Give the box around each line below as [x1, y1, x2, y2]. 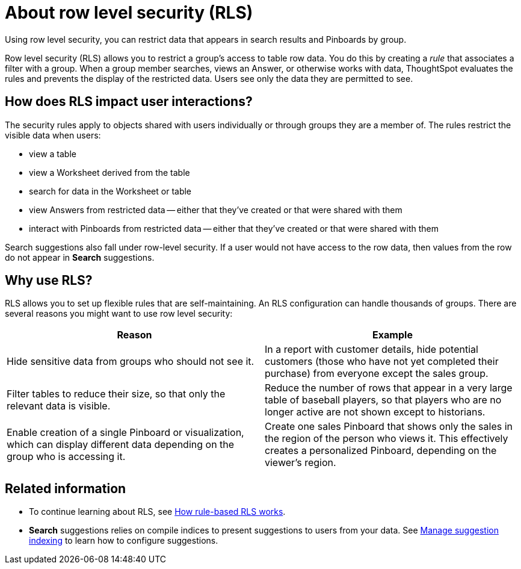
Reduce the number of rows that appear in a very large [265, 382, 513, 394]
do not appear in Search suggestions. [5, 252, 155, 263]
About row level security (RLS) [5, 2, 253, 23]
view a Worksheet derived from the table [29, 167, 190, 178]
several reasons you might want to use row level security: [5, 308, 233, 319]
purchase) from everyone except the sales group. [265, 367, 489, 380]
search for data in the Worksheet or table [29, 185, 192, 196]
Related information [5, 480, 126, 496]
